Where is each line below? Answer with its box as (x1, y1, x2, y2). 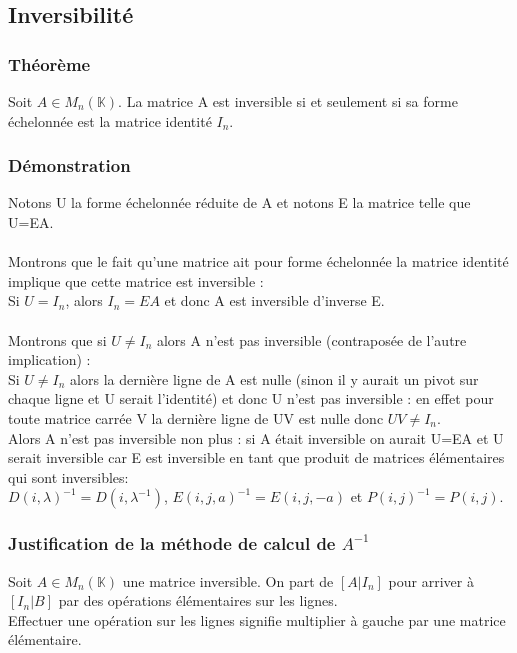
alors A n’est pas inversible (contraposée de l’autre (156, 329, 467, 350)
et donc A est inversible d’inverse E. (164, 290, 385, 311)
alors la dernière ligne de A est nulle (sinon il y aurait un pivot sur (70, 368, 479, 389)
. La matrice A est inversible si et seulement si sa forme (118, 91, 458, 111)
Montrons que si (8, 329, 107, 350)
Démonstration (8, 153, 131, 178)
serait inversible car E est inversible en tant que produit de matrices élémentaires (8, 447, 505, 468)
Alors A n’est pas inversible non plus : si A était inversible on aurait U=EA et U (8, 427, 504, 448)
